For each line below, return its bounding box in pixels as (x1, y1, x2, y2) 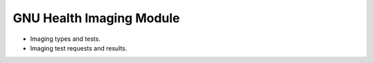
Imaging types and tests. (30, 35, 100, 43)
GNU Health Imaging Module (12, 10, 180, 26)
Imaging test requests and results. (30, 44, 127, 52)
